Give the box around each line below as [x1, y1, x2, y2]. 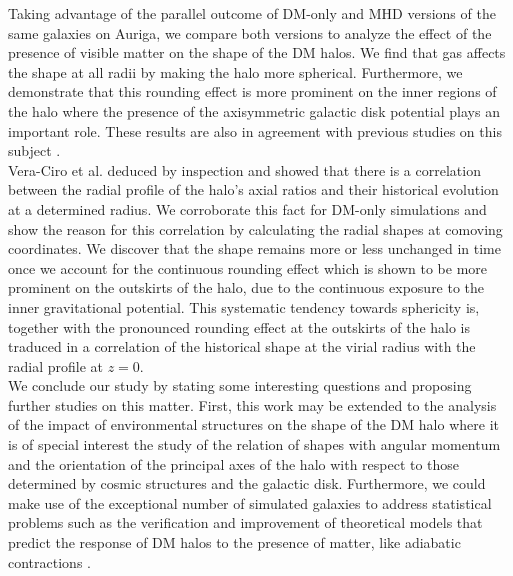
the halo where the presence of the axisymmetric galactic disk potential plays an [8, 100, 500, 121]
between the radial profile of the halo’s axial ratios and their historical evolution [8, 179, 499, 200]
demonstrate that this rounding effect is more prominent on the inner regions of [8, 81, 497, 102]
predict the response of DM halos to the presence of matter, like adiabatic [8, 532, 461, 553]
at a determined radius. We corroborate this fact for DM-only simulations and [8, 198, 487, 219]
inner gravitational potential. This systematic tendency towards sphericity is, [8, 296, 480, 317]
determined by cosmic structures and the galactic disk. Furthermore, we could [8, 473, 486, 494]
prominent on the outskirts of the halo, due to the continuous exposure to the [8, 277, 485, 298]
